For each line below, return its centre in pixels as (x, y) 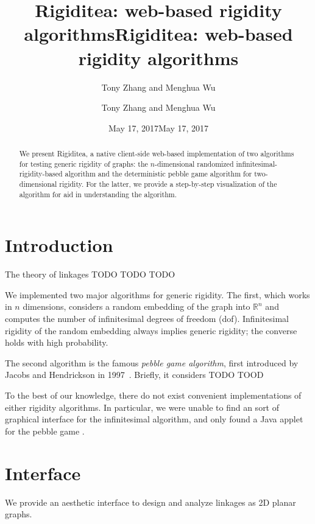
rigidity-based (41, 174)
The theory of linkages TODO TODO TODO (90, 274)
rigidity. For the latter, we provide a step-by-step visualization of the (168, 184)
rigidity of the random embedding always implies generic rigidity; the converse (151, 330)
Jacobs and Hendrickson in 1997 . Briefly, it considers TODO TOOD (134, 375)
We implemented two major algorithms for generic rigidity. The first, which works (157, 294)
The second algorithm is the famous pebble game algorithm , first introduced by (152, 362)
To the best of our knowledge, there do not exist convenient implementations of (153, 395)
